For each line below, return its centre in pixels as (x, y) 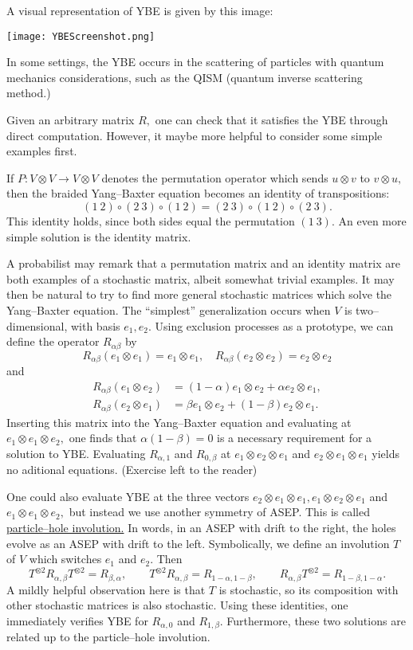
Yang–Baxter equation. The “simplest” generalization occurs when (169, 309)
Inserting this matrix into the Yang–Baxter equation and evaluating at (179, 422)
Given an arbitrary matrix (71, 120)
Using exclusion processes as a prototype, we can (274, 325)
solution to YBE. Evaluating (76, 453)
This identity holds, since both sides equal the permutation (151, 221)
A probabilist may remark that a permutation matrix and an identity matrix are (203, 263)
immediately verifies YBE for (77, 620)
